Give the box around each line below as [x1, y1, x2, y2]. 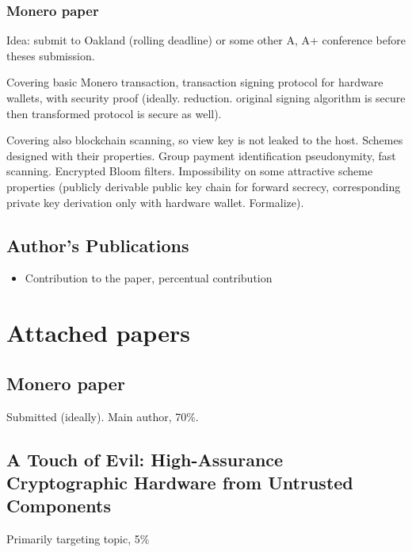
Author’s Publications [6, 232, 189, 257]
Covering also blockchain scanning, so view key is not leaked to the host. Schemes [6, 132, 403, 148]
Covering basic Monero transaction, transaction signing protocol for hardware [6, 74, 383, 90]
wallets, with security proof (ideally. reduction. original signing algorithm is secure [6, 90, 406, 105]
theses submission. [6, 47, 95, 63]
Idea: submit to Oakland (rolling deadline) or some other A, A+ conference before [6, 32, 406, 48]
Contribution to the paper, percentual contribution [25, 270, 273, 286]
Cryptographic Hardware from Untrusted [6, 470, 353, 494]
